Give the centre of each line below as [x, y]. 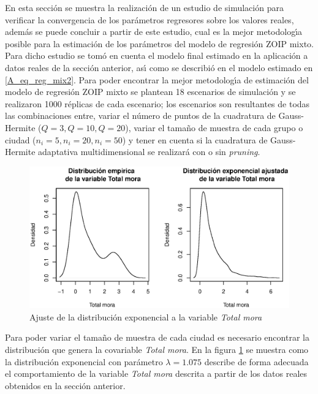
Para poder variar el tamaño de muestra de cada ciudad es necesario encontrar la [157, 337]
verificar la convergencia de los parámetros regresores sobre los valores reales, [150, 19]
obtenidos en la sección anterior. [65, 385]
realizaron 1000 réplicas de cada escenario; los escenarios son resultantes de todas [157, 103]
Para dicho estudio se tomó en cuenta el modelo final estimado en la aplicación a [157, 55]
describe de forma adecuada [256, 361]
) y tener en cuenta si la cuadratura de [195, 139]
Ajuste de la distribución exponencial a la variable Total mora [146, 316]
